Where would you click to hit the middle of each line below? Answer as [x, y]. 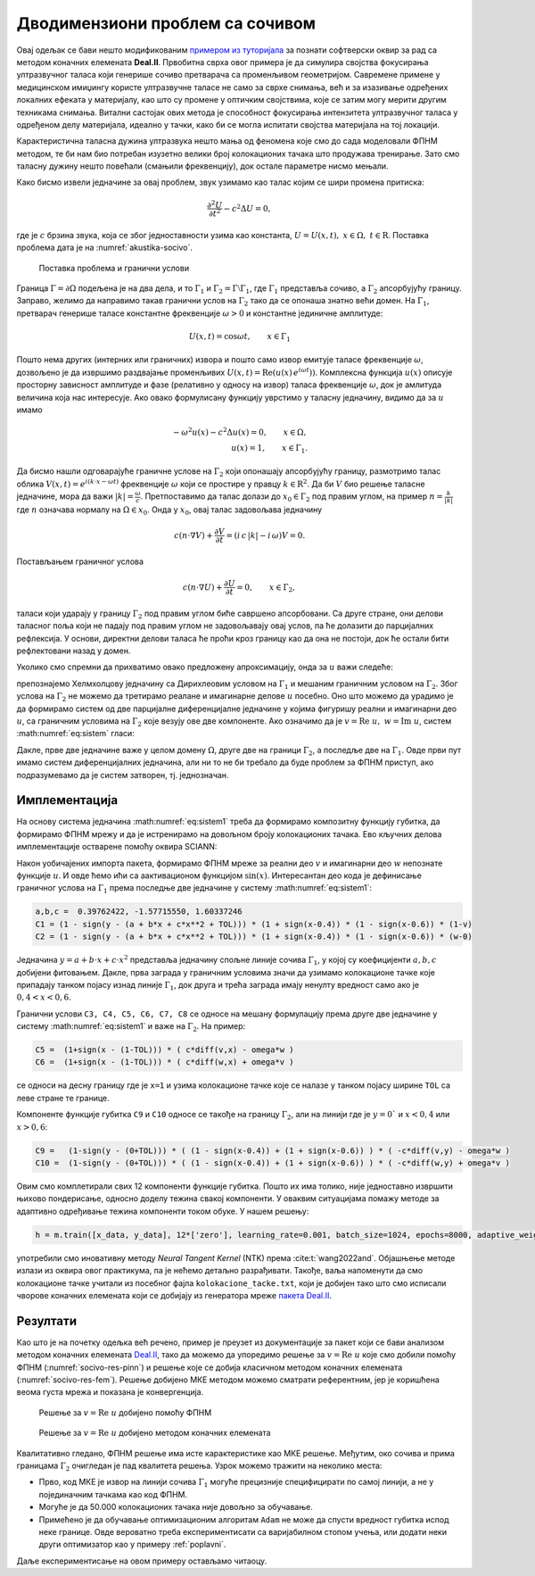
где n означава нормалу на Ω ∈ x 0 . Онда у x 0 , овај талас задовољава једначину [169, 510]
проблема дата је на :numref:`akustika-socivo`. [105, 248]
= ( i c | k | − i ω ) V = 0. [266, 535]
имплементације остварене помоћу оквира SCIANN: [117, 847]
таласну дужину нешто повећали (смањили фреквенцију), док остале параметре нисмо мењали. [202, 166]
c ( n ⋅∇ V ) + [194, 535]
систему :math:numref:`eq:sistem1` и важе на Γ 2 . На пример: [131, 1027]
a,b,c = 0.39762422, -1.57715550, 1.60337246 [139, 912]
